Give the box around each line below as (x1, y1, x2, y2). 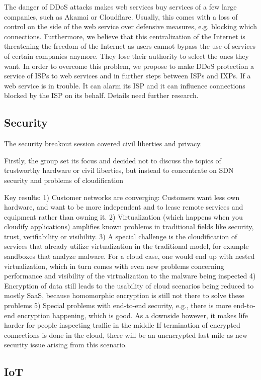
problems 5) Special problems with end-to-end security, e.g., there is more (4, 300, 231, 311)
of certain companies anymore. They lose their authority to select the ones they (4, 50, 249, 61)
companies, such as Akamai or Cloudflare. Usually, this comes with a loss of (4, 11, 238, 22)
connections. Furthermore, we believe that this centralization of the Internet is (4, 31, 245, 41)
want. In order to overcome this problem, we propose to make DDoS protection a (4, 60, 254, 71)
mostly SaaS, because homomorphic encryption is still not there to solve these (4, 290, 244, 301)
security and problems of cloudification (4, 174, 124, 185)
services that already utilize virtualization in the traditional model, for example (4, 241, 249, 251)
